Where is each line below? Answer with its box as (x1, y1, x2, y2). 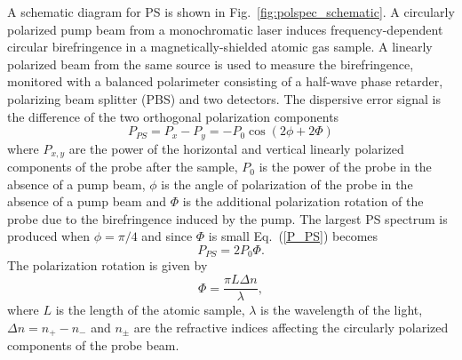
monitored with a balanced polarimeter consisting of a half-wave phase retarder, (7, 72, 443, 91)
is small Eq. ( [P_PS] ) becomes (208, 227, 378, 245)
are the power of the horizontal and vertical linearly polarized (68, 139, 404, 157)
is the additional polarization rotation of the (182, 192, 424, 211)
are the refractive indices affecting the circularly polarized (133, 317, 449, 336)
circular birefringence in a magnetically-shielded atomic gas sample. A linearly (7, 37, 433, 56)
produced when (7, 227, 91, 245)
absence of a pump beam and (7, 192, 166, 211)
